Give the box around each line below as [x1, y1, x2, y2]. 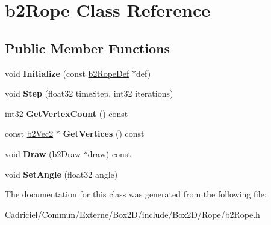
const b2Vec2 [5, 127, 54, 140]
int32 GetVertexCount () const [5, 107, 128, 119]
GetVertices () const [63, 127, 145, 140]
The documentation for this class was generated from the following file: [5, 188, 267, 200]
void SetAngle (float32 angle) [5, 167, 118, 180]
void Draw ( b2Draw [5, 147, 81, 160]
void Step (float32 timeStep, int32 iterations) [5, 87, 173, 100]
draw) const [87, 147, 131, 160]
